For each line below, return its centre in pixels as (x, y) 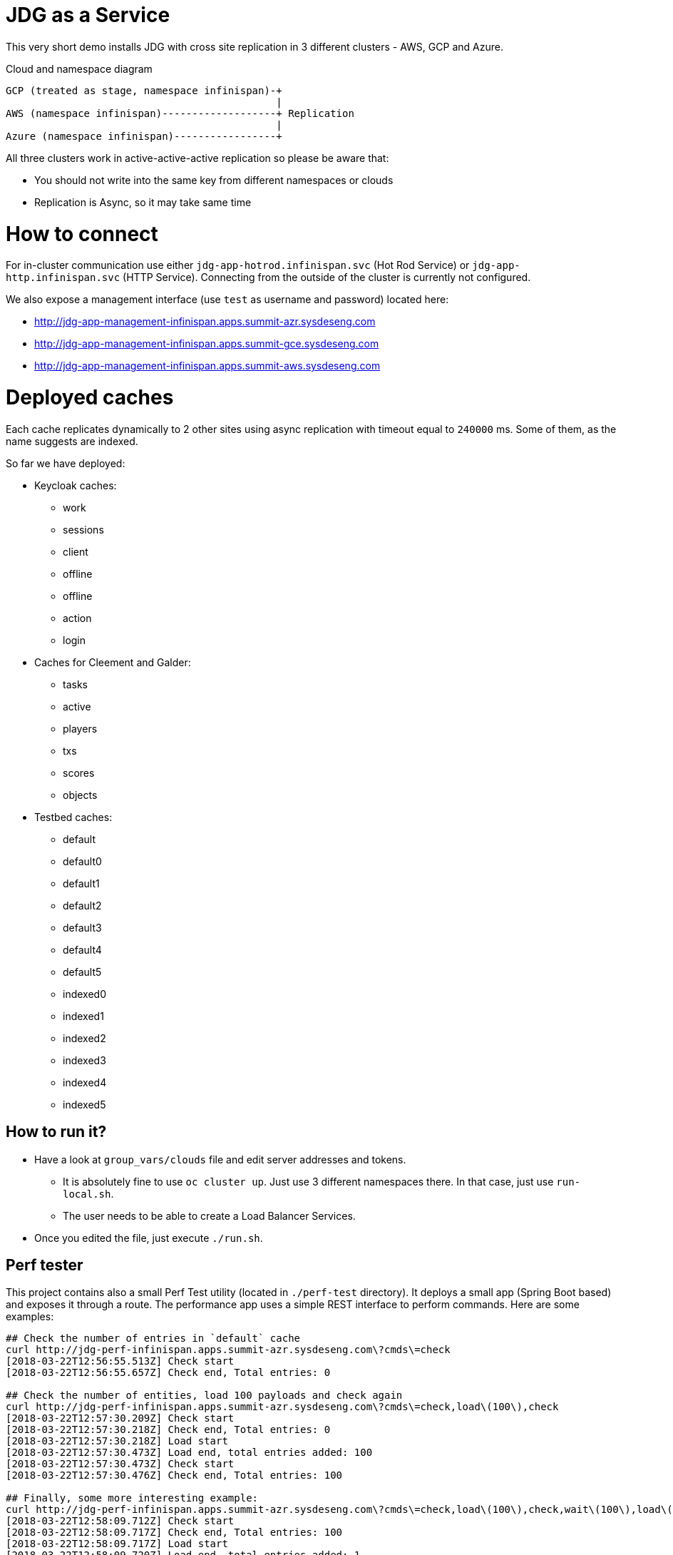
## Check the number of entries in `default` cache (153, 1339)
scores (79, 773)
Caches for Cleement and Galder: (113, 662)
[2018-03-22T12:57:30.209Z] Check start (120, 1418)
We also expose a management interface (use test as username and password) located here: (227, 300)
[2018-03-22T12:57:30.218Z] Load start (117, 1441)
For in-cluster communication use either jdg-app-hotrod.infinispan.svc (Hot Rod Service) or (238, 265)
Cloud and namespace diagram (79, 68)
